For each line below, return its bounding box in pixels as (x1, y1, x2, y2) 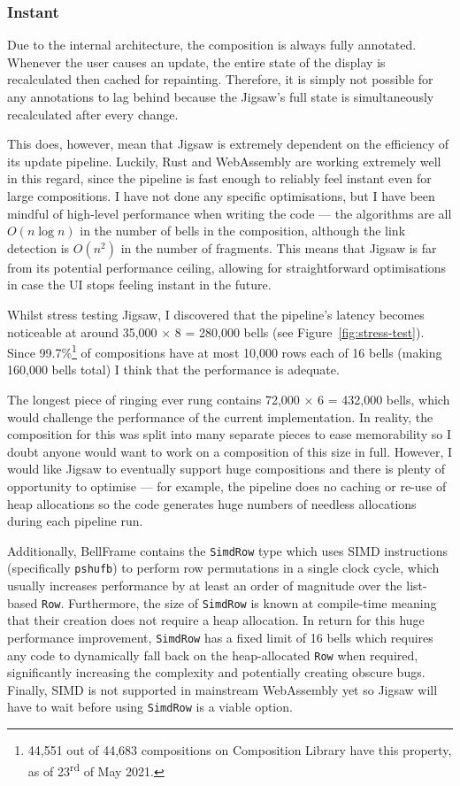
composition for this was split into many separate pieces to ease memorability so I (7, 425, 451, 443)
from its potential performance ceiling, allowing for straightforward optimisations (7, 258, 447, 276)
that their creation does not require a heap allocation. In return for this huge (7, 611, 425, 629)
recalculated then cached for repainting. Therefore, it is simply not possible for (7, 70, 433, 89)
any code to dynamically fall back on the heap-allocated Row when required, (7, 645, 418, 664)
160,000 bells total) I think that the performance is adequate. (7, 360, 340, 379)
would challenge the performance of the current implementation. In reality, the (7, 407, 433, 426)
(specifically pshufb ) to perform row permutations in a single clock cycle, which (7, 559, 440, 577)
